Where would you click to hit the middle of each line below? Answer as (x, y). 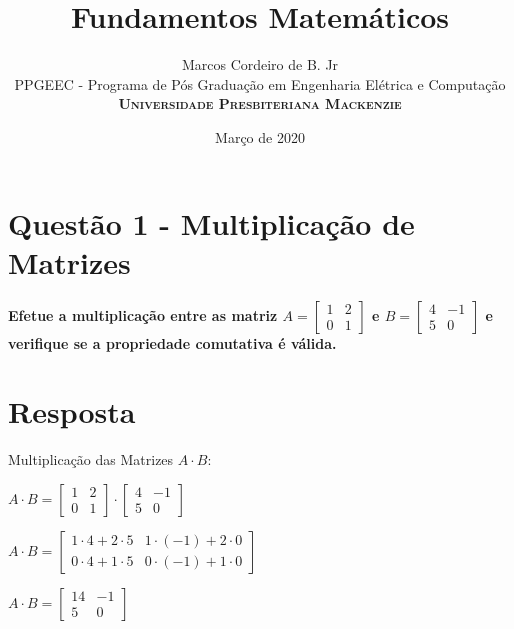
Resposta (72, 411)
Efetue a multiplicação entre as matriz (143, 314)
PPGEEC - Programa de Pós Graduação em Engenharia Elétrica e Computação (260, 83)
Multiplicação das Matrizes (91, 459)
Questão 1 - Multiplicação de (211, 222)
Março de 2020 (260, 136)
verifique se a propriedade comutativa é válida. (172, 342)
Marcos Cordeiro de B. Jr (260, 64)
